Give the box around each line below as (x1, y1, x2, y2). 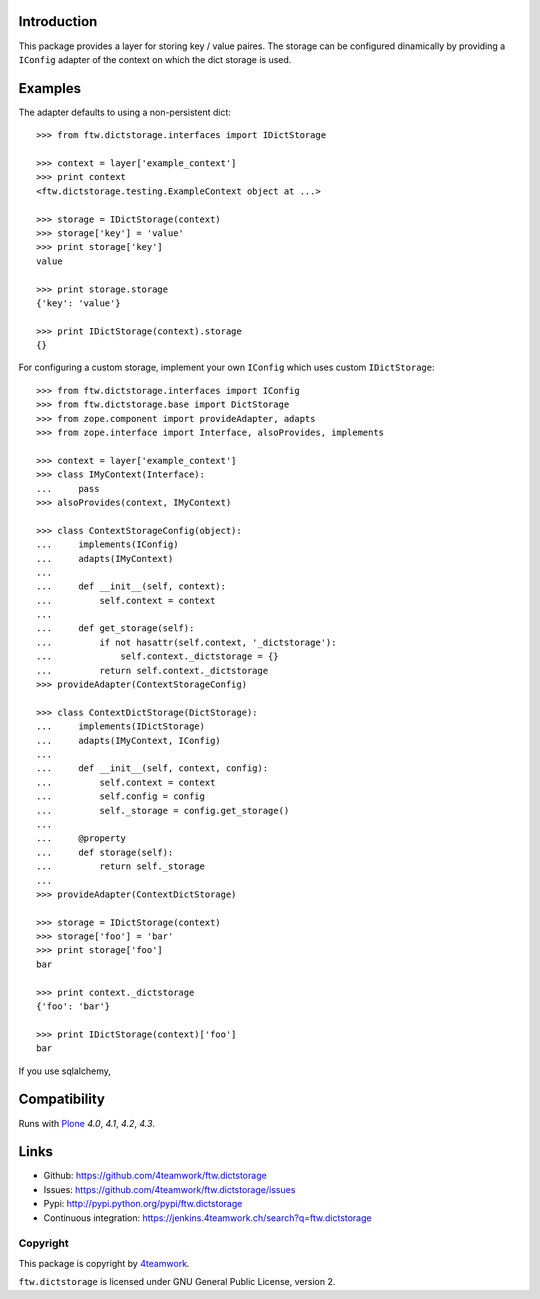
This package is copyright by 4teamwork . (18, 1257, 190, 1269)
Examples (18, 80, 82, 97)
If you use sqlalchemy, (18, 1065, 112, 1077)
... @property (36, 833, 127, 844)
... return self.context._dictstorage (36, 665, 269, 676)
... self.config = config (36, 791, 205, 802)
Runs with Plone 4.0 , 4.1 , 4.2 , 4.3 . (18, 1117, 155, 1129)
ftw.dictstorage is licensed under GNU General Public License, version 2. (18, 1276, 336, 1288)
